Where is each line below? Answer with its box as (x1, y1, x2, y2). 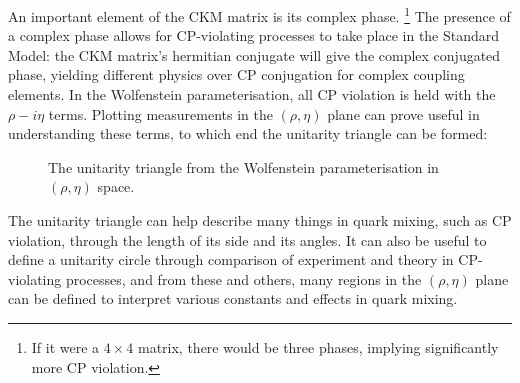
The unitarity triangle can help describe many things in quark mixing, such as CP (8, 210, 512, 230)
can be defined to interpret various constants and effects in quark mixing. (8, 288, 458, 309)
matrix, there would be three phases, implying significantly (137, 336, 499, 357)
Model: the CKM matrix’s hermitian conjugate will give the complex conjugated (8, 44, 501, 65)
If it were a (31, 336, 100, 357)
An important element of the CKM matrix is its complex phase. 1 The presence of (8, 3, 511, 26)
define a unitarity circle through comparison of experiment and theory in (8, 249, 454, 270)
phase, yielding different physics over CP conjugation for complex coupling (8, 64, 465, 85)
